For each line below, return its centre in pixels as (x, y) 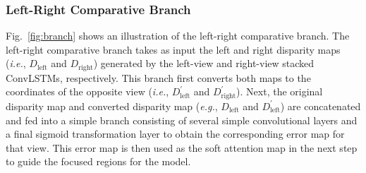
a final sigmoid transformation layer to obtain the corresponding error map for (175, 134)
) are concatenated (321, 106)
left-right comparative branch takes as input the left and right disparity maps (173, 49)
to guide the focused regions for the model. (98, 161)
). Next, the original (280, 91)
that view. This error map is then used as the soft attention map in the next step (182, 147)
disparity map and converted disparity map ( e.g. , (112, 106)
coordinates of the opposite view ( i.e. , (87, 91)
